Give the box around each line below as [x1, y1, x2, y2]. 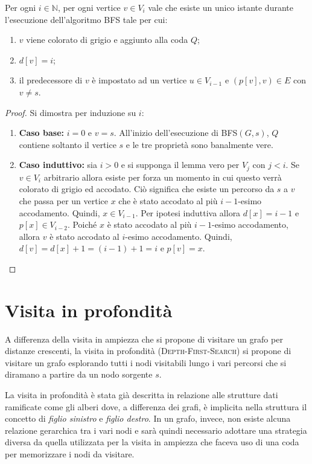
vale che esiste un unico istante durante [148, 1, 293, 13]
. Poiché [67, 218, 97, 231]
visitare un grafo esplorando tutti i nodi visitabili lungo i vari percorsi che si [5, 356, 287, 369]
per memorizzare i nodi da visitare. [5, 448, 135, 460]
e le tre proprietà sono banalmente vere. [126, 138, 273, 150]
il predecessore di [19, 74, 83, 86]
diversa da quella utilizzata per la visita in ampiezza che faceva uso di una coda [5, 436, 299, 448]
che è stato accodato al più [118, 194, 218, 207]
